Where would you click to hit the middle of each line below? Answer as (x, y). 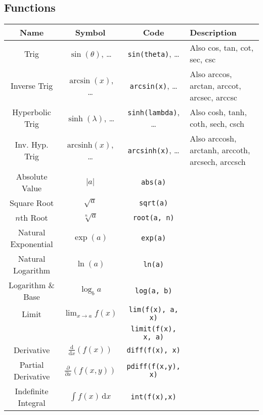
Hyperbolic (32, 112)
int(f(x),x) (154, 397)
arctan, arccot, (215, 86)
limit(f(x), (154, 329)
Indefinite (32, 391)
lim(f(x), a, (154, 310)
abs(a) (154, 182)
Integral (32, 403)
